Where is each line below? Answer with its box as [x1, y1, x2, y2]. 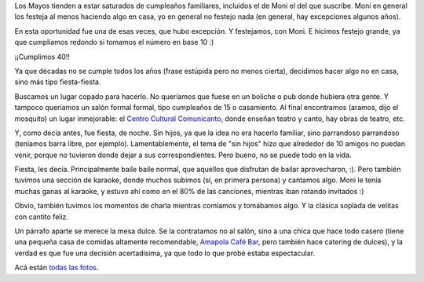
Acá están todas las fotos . [14, 263, 99, 273]
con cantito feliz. [14, 212, 69, 222]
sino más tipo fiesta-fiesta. [14, 77, 101, 86]
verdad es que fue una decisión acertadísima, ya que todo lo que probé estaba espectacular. [14, 248, 316, 258]
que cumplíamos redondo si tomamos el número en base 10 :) [14, 38, 214, 47]
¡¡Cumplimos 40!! [14, 52, 71, 61]
